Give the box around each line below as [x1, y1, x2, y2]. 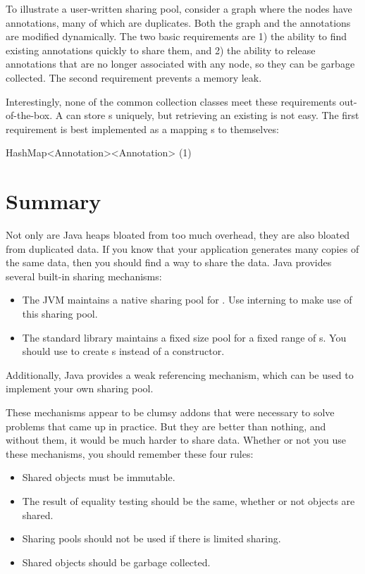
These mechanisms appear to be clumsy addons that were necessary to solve [6, 405, 335, 419]
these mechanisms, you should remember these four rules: [6, 446, 254, 461]
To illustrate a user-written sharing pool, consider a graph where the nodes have [6, 1, 352, 15]
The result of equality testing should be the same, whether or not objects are [22, 493, 355, 508]
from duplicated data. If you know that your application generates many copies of [6, 241, 359, 256]
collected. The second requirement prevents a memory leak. [6, 70, 262, 85]
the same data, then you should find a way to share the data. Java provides [6, 255, 332, 270]
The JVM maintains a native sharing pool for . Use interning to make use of [22, 292, 352, 307]
